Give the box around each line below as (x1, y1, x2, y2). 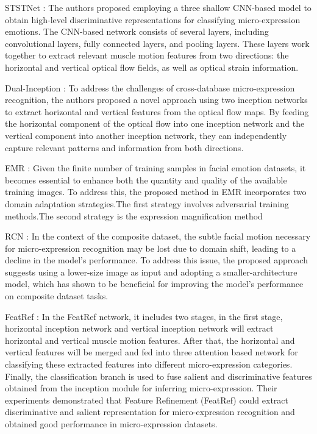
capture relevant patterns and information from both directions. (5, 141, 244, 154)
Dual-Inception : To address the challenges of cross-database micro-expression (5, 81, 295, 94)
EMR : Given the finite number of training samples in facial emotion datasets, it (5, 162, 306, 174)
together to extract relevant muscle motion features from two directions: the (5, 49, 289, 62)
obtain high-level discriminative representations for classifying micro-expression (5, 13, 301, 26)
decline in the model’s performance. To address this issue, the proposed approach (5, 254, 308, 266)
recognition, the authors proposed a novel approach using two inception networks (5, 93, 308, 106)
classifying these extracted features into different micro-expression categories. (5, 358, 293, 371)
